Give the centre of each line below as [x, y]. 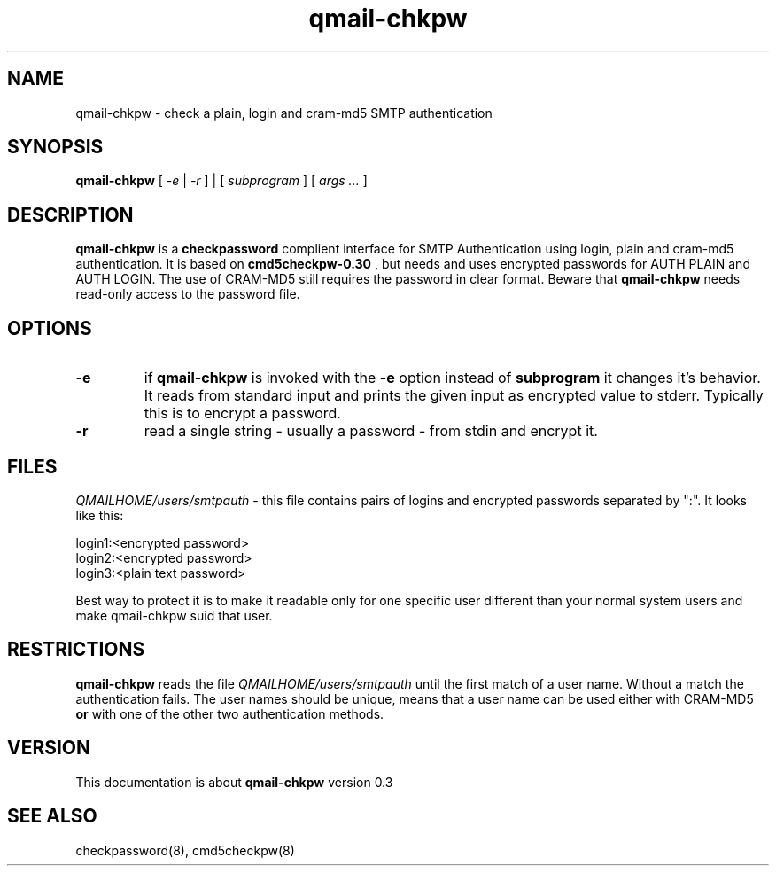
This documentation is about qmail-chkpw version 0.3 [234, 782]
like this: [100, 515]
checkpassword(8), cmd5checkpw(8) [185, 850]
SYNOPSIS [55, 147]
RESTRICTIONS [76, 650]
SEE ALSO [52, 816]
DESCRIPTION [70, 214]
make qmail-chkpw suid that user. [174, 615]
